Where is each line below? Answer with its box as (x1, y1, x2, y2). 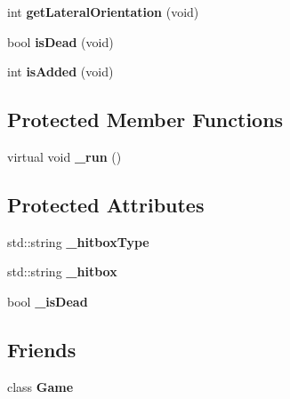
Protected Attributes (7, 190, 205, 218)
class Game (7, 377, 74, 395)
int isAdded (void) (7, 62, 114, 81)
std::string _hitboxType (7, 232, 149, 251)
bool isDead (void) (7, 32, 114, 51)
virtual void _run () (7, 147, 122, 165)
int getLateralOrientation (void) (7, 3, 199, 20)
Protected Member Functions (7, 106, 284, 133)
